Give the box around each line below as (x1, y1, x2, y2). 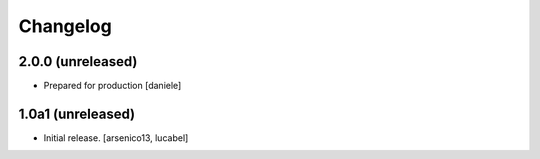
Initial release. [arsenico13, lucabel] (43, 131, 189, 144)
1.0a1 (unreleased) (18, 105, 136, 122)
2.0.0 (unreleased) (18, 53, 138, 70)
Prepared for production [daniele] (43, 80, 182, 92)
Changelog (18, 15, 112, 37)
